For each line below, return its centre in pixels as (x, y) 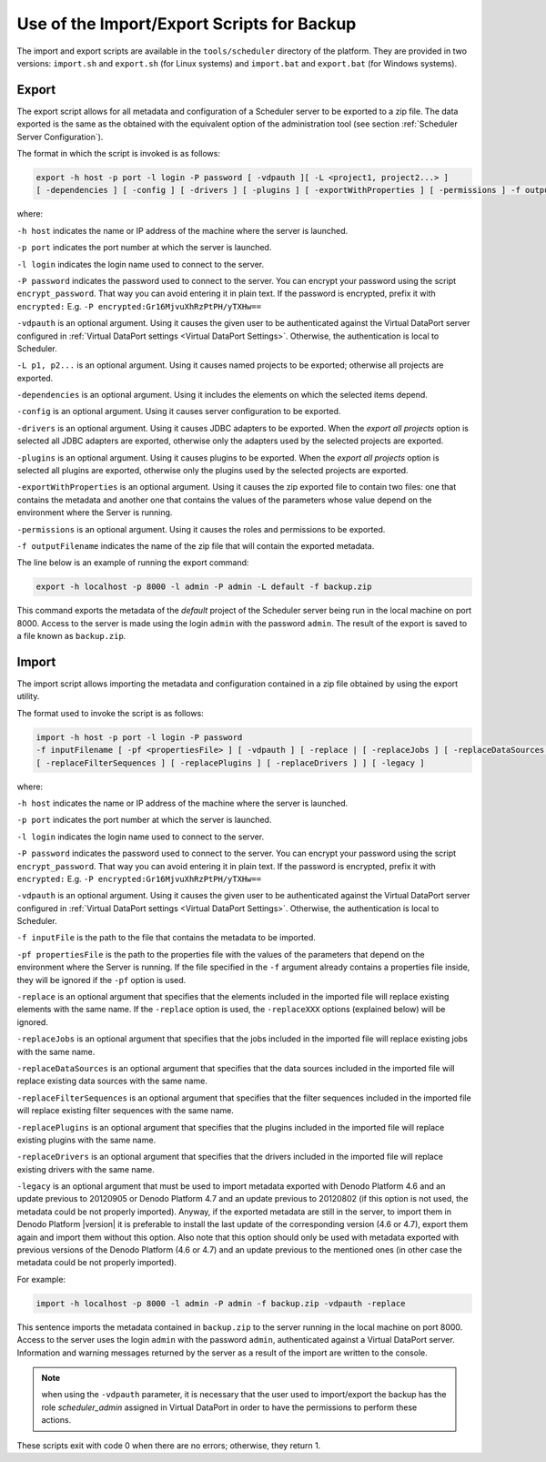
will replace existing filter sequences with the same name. (125, 1111)
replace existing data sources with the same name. (112, 1081)
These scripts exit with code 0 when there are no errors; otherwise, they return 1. (169, 1445)
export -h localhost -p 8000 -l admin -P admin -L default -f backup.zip (204, 587)
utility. (28, 696)
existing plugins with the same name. (86, 1140)
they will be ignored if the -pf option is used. (101, 980)
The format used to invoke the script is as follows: (110, 713)
